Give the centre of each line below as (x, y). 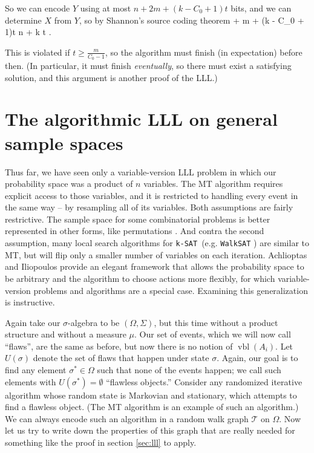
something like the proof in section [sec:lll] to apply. (101, 442)
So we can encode (38, 8)
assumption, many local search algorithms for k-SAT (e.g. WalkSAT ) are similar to (157, 243)
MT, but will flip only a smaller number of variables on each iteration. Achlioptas (156, 254)
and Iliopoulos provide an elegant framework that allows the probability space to (155, 266)
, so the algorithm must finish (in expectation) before (204, 52)
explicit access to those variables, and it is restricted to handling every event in (152, 195)
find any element (36, 370)
